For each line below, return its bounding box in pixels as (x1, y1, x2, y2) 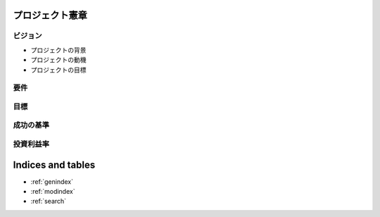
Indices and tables (13, 159, 96, 170)
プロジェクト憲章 (13, 9, 87, 21)
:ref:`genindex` (30, 177, 74, 186)
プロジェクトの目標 (30, 66, 87, 74)
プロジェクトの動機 (30, 56, 87, 64)
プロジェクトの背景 (30, 46, 87, 54)
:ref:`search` (30, 197, 67, 206)
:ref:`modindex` (30, 187, 75, 196)
